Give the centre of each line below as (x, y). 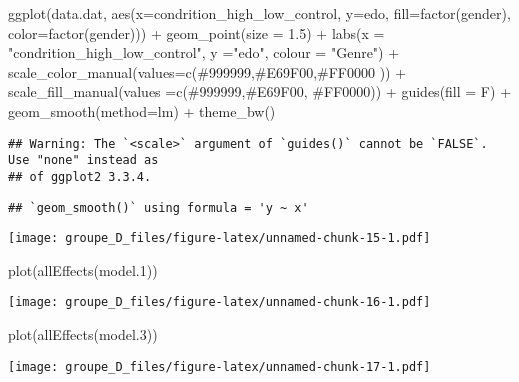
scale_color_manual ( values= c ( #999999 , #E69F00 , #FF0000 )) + (207, 71)
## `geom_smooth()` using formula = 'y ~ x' (158, 207)
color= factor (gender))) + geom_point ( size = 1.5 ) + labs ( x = (196, 32)
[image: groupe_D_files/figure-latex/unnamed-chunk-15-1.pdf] (219, 238)
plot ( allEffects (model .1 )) (83, 269)
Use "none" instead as (83, 160)
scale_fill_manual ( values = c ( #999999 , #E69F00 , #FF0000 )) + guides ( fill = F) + (260, 91)
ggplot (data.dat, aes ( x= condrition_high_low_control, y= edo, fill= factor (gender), (259, 13)
